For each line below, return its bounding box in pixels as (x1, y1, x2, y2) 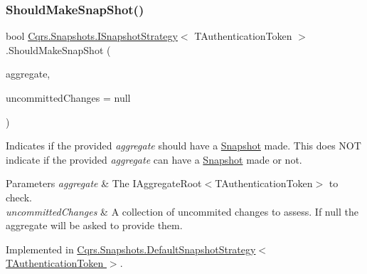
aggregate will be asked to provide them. (6, 218, 183, 233)
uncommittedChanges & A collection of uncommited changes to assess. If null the (6, 204, 358, 218)
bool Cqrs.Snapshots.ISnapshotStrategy (6, 28, 178, 43)
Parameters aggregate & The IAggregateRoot (6, 176, 202, 191)
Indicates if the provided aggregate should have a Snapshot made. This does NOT (6, 138, 361, 153)
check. (6, 189, 32, 204)
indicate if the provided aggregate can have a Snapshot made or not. (6, 152, 302, 167)
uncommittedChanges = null (6, 90, 131, 105)
